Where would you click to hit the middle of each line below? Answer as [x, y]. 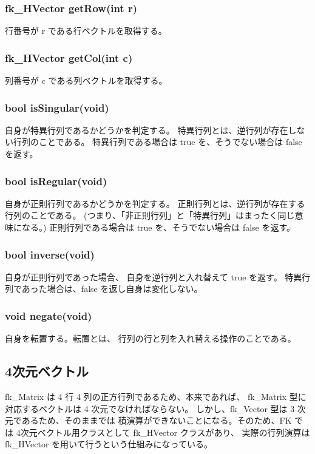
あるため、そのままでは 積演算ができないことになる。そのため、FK [157, 420]
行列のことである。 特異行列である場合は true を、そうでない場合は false [157, 142]
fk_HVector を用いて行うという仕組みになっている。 [109, 444]
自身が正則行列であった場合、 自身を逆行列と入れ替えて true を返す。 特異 [154, 276]
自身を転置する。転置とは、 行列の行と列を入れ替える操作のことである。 [151, 338]
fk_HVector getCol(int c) [69, 57]
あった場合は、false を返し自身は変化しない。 [112, 289]
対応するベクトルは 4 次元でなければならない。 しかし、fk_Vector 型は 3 [150, 408]
